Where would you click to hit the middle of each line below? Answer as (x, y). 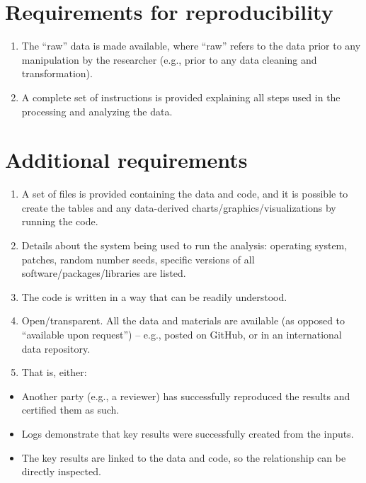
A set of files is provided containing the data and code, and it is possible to (185, 194)
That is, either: (54, 372)
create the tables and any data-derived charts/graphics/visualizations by (179, 207)
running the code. (60, 221)
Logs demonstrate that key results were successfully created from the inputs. (188, 433)
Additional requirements (126, 160)
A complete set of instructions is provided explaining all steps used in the (181, 97)
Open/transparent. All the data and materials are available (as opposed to (183, 320)
